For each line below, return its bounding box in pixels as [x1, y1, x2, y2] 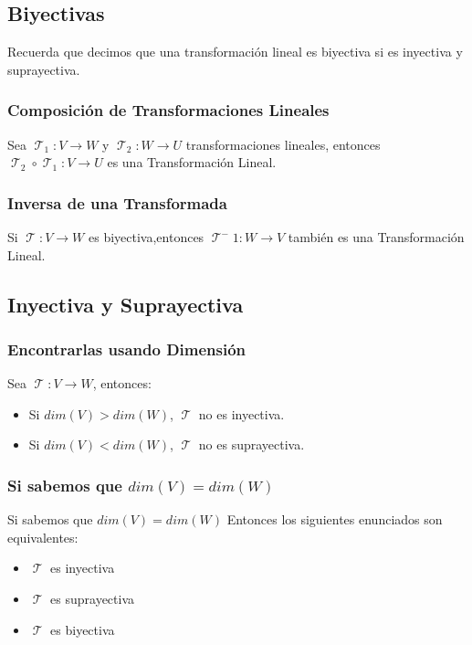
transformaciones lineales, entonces [185, 134, 381, 153]
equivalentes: [7, 527, 79, 546]
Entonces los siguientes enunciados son [226, 510, 443, 529]
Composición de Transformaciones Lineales [7, 99, 330, 122]
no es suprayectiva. [198, 435, 305, 454]
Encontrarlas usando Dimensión [7, 337, 246, 360]
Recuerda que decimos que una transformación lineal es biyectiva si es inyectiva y [7, 42, 463, 61]
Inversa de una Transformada [7, 191, 227, 214]
